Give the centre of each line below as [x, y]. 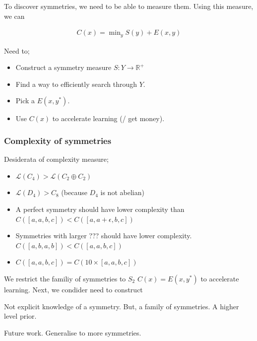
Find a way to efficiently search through [76, 84]
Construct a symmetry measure [64, 67]
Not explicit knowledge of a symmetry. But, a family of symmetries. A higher [122, 306]
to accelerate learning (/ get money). [108, 118]
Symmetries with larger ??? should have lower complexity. [104, 236]
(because [74, 192]
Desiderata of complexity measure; [56, 159]
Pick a [25, 101]
